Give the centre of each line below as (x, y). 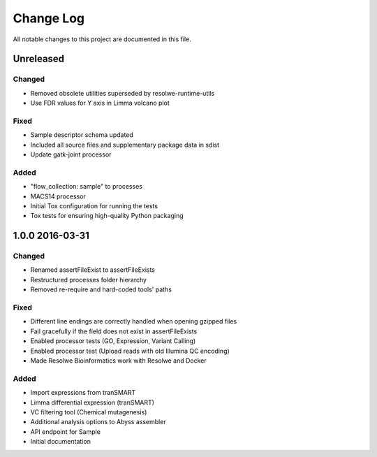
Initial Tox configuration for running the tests (94, 205)
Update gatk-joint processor (71, 154)
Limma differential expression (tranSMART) (93, 402)
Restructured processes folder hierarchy (88, 280)
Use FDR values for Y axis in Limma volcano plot (100, 103)
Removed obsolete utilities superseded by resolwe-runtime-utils (123, 93)
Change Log (49, 18)
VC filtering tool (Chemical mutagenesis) (89, 412)
